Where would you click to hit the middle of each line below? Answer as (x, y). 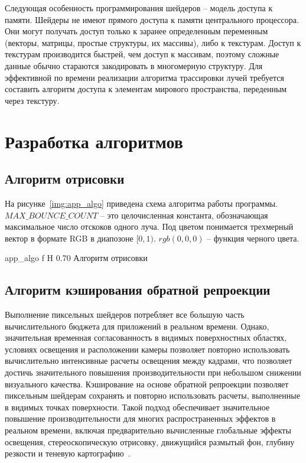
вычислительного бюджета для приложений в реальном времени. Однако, (137, 326)
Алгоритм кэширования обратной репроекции (138, 290)
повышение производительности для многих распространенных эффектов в (140, 418)
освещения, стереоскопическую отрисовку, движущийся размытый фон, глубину (150, 441)
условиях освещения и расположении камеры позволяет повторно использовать (147, 349)
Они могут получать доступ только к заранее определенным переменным (136, 31)
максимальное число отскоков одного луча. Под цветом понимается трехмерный (149, 226)
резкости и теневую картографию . (68, 453)
